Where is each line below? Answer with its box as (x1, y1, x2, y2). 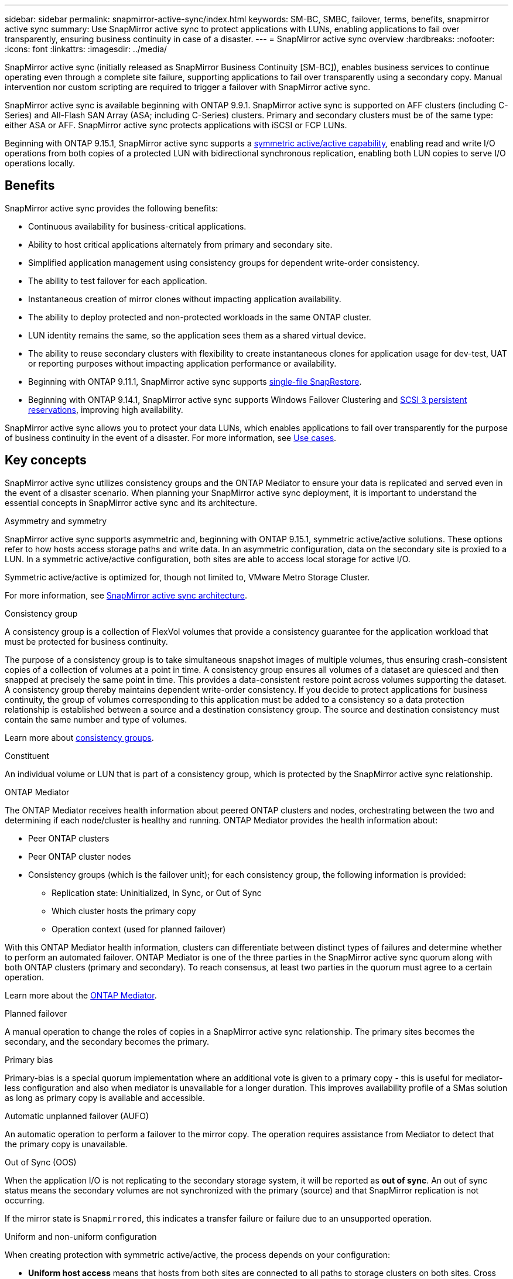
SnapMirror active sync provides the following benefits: (5, 203, 218, 213)
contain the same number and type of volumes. (5, 714, 187, 724)
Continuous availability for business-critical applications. (28, 221, 247, 231)
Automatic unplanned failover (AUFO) (5, 1110, 149, 1121)
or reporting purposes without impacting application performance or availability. (28, 358, 337, 368)
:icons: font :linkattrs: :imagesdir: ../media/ (5, 44, 167, 54)
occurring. (5, 1195, 45, 1205)
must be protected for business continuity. (5, 636, 168, 647)
